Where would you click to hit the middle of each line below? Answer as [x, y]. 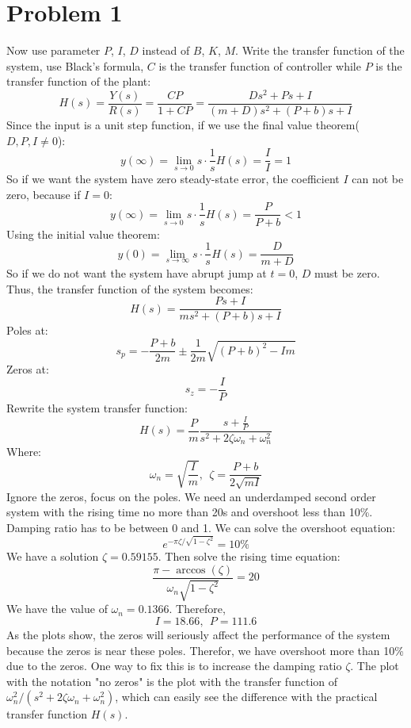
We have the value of [57, 609]
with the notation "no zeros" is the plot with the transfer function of [172, 681]
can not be [378, 179]
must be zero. [347, 273]
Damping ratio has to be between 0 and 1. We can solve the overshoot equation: [201, 527]
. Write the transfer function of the [320, 50]
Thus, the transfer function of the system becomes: [130, 288]
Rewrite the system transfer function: [97, 408]
